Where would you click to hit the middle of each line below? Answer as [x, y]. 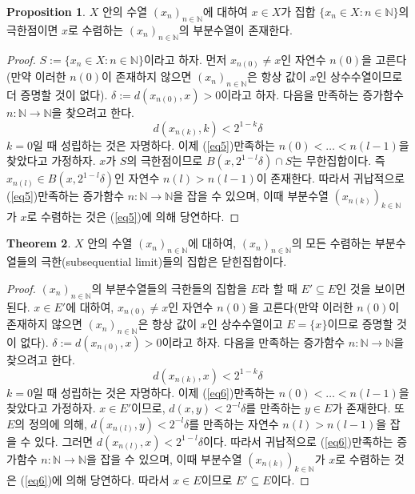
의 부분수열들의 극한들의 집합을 [169, 288]
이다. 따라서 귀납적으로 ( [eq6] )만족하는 [298, 441]
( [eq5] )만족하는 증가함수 [66, 196]
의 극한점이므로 [165, 161]
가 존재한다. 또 [368, 408]
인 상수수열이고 [245, 324]
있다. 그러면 [64, 441]
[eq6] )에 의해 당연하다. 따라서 [97, 479]
